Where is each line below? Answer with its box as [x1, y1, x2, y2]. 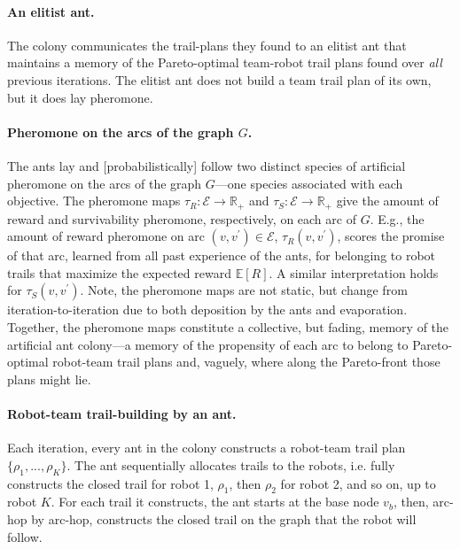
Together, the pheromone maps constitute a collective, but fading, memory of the [7, 317, 449, 336]
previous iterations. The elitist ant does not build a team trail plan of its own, [7, 70, 432, 89]
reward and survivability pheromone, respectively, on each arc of [7, 209, 356, 228]
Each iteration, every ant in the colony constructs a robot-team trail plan [7, 438, 406, 457]
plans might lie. [7, 369, 91, 388]
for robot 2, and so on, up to [280, 474, 436, 492]
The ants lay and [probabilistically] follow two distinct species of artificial [7, 156, 406, 174]
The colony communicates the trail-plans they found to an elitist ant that [7, 35, 407, 54]
